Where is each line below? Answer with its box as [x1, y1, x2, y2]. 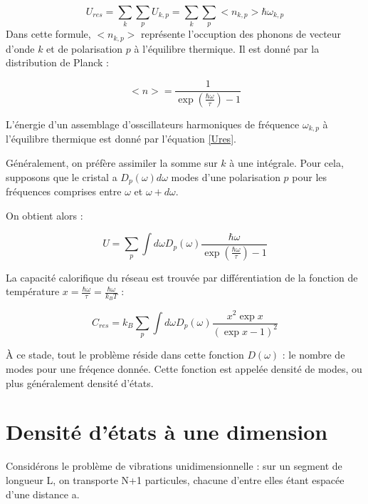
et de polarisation [46, 41, 123, 56]
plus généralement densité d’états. [6, 375, 154, 390]
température [6, 284, 60, 299]
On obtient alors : [6, 207, 83, 222]
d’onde [6, 41, 35, 56]
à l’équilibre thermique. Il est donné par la [134, 41, 320, 56]
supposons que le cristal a [6, 169, 117, 184]
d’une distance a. [6, 486, 80, 501]
